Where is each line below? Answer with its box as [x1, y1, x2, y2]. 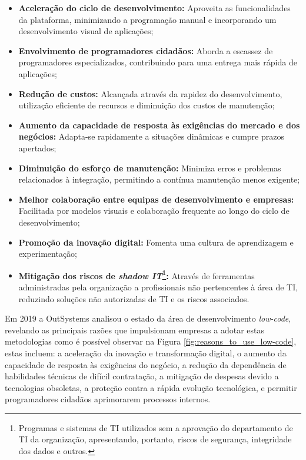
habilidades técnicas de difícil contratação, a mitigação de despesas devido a [5, 370, 279, 382]
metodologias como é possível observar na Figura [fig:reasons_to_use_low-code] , [5, 335, 297, 348]
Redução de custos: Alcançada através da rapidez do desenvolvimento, [18, 87, 282, 100]
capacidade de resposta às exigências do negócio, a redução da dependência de [5, 358, 287, 370]
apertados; [18, 141, 56, 154]
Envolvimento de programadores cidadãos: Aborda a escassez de [18, 44, 273, 57]
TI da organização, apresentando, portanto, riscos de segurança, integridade [18, 433, 292, 445]
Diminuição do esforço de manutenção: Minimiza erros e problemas [18, 161, 281, 174]
